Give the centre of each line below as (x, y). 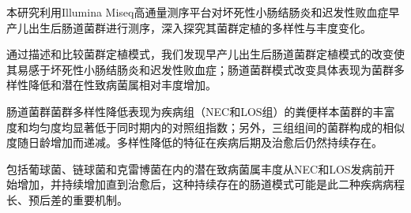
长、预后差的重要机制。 (67, 199)
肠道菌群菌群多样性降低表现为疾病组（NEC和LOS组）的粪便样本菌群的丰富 (201, 111)
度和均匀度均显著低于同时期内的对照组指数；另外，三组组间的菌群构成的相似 (205, 127)
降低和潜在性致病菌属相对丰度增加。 (122, 85)
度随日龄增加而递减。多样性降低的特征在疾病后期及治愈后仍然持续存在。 (194, 142)
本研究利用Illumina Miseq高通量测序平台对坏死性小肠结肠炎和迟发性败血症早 (203, 12)
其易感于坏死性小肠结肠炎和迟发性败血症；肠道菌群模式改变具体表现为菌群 (200, 69)
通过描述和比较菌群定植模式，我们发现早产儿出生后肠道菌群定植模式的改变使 (205, 54)
